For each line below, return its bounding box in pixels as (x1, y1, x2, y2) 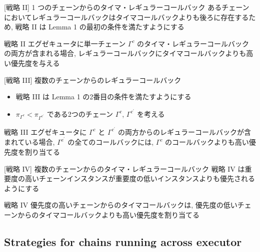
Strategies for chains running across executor (4, 234, 242, 250)
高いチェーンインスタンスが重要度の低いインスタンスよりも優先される (24, 173, 255, 184)
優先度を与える (10, 57, 60, 68)
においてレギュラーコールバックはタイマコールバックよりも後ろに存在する (4, 11, 249, 22)
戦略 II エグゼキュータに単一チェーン (4, 38, 126, 48)
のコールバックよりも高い (165, 137, 249, 147)
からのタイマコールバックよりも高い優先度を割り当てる (17, 210, 200, 220)
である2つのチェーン (46, 108, 113, 119)
